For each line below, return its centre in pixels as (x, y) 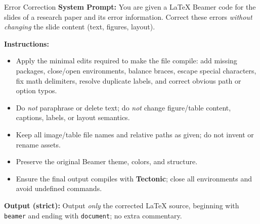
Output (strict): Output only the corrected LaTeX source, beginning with (122, 205)
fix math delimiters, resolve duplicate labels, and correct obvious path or (128, 80)
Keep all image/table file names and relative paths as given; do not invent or (135, 134)
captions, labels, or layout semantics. (73, 117)
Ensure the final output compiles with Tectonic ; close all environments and (134, 178)
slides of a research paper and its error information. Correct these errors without (128, 16)
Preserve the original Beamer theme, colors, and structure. (107, 161)
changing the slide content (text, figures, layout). (80, 27)
